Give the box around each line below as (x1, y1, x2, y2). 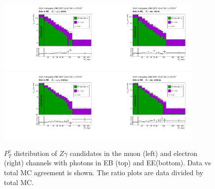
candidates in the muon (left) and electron (69, 148, 198, 158)
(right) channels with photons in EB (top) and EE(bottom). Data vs (4, 157, 211, 168)
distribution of (14, 148, 57, 158)
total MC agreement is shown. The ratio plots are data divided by (4, 167, 203, 178)
